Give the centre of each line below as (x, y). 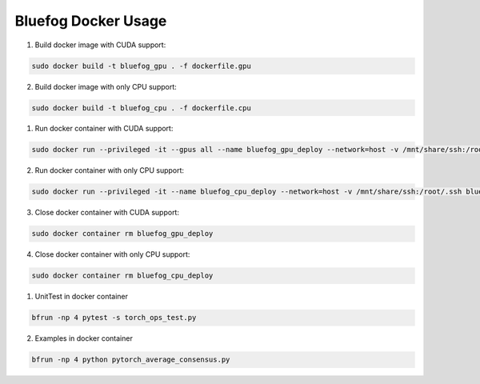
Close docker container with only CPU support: (112, 254)
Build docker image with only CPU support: (106, 86)
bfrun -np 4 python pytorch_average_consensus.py (131, 360)
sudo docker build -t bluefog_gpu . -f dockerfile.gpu (141, 66)
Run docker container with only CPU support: (109, 170)
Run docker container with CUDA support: (104, 129)
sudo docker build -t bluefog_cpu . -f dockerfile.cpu (141, 108)
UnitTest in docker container (81, 297)
